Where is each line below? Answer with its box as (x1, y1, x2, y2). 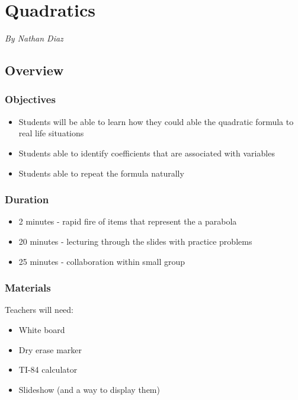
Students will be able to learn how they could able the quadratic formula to (18, 115, 294, 127)
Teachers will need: (5, 303, 73, 316)
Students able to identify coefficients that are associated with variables (18, 146, 275, 159)
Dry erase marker (18, 343, 82, 356)
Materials (5, 280, 51, 295)
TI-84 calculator (18, 363, 78, 376)
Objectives (5, 92, 56, 107)
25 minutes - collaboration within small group (18, 255, 185, 267)
